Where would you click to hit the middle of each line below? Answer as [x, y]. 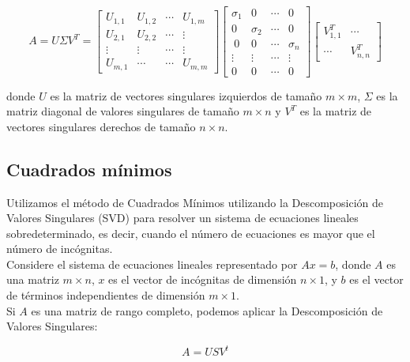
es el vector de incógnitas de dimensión [203, 279]
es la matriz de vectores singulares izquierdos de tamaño [186, 95]
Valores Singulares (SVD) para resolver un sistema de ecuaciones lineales [182, 218]
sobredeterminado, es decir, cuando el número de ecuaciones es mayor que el [191, 233]
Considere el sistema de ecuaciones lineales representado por [152, 264]
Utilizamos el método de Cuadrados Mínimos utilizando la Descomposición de [195, 202]
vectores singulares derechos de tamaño [101, 126]
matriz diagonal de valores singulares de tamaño [123, 111]
